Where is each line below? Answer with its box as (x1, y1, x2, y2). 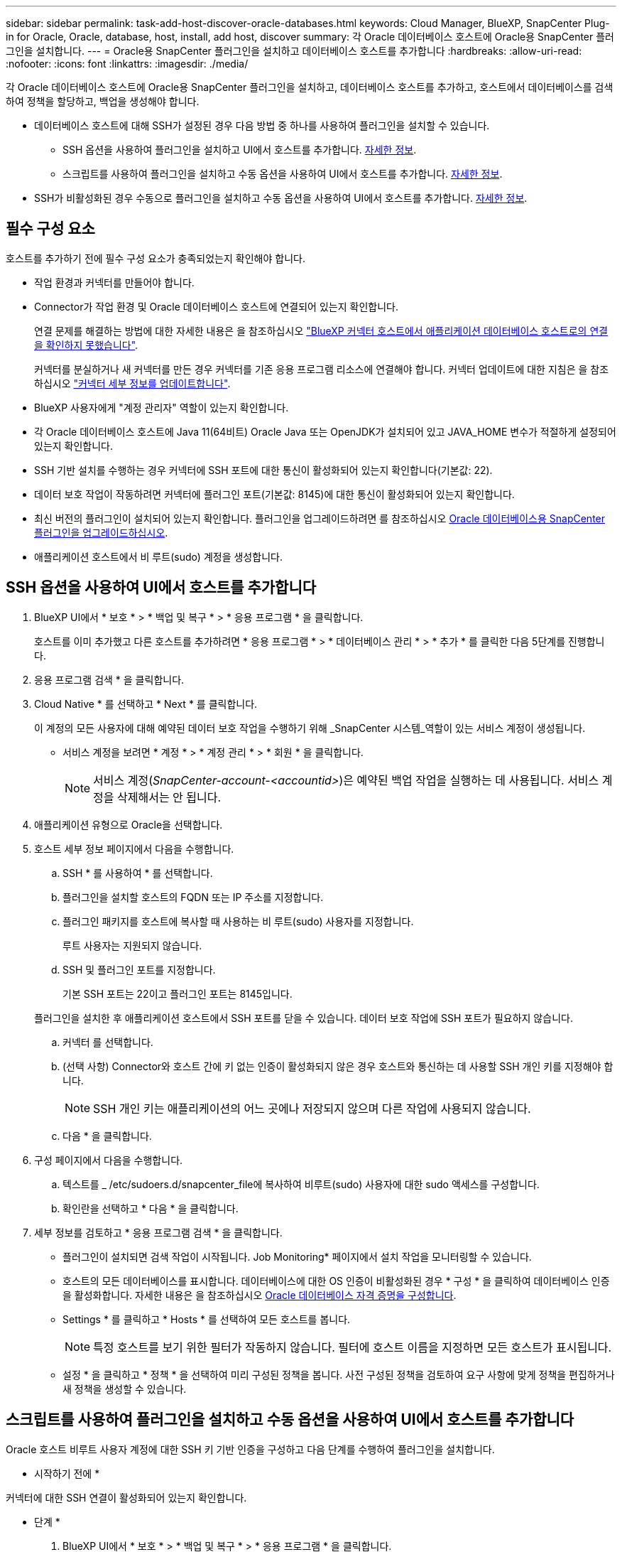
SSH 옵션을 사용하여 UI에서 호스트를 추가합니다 (6, 578, 317, 597)
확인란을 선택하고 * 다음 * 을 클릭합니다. (62, 1202, 239, 1214)
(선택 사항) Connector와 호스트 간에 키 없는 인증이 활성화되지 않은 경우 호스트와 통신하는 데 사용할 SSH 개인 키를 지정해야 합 (62, 1060, 613, 1072)
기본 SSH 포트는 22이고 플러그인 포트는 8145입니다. (62, 987, 293, 1000)
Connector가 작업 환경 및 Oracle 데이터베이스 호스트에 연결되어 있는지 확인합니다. (34, 300, 398, 313)
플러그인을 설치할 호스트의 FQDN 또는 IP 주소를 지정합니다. (62, 890, 324, 903)
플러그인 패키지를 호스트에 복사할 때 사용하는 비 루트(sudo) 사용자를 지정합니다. (62, 915, 414, 927)
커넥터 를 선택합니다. (62, 1035, 153, 1048)
